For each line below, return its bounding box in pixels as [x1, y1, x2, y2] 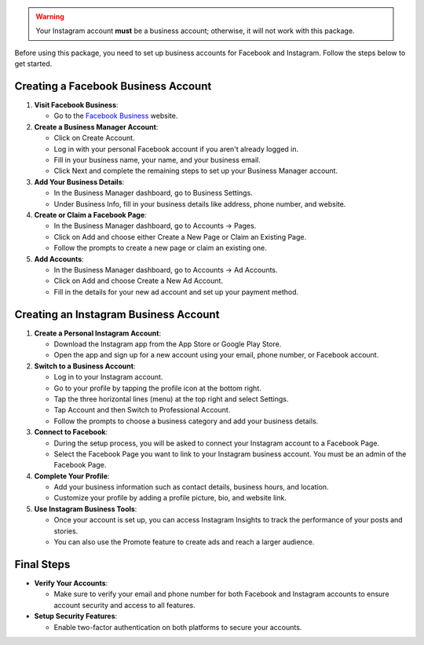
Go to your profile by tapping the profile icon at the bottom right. [53, 383, 262, 393]
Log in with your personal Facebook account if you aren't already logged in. [53, 144, 299, 153]
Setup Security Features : [34, 611, 118, 621]
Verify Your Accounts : [34, 578, 108, 588]
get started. [14, 59, 53, 68]
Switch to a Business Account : [34, 361, 136, 371]
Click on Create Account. [53, 134, 135, 143]
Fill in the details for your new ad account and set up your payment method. [53, 287, 299, 296]
